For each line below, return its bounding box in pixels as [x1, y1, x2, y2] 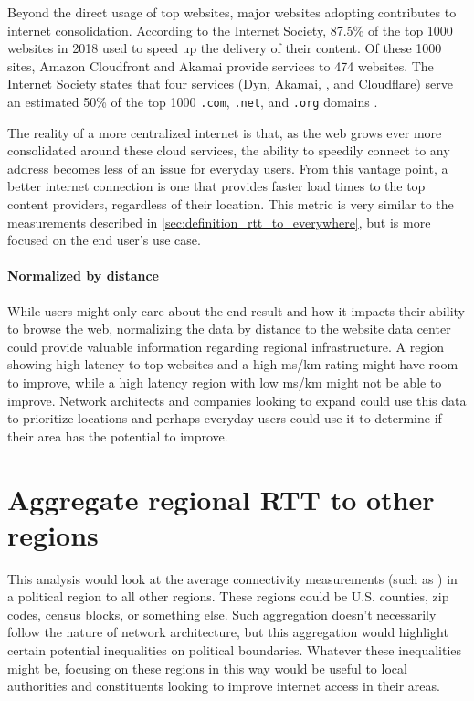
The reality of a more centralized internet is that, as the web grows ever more [7, 122, 442, 142]
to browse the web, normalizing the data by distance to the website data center [7, 319, 451, 338]
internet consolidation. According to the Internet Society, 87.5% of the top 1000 [7, 20, 453, 39]
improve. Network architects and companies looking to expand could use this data [7, 390, 467, 409]
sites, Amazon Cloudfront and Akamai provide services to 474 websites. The [7, 56, 434, 75]
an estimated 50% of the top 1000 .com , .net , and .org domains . [7, 91, 378, 111]
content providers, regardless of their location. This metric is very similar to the [7, 195, 454, 213]
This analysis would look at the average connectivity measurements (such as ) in [7, 568, 458, 588]
